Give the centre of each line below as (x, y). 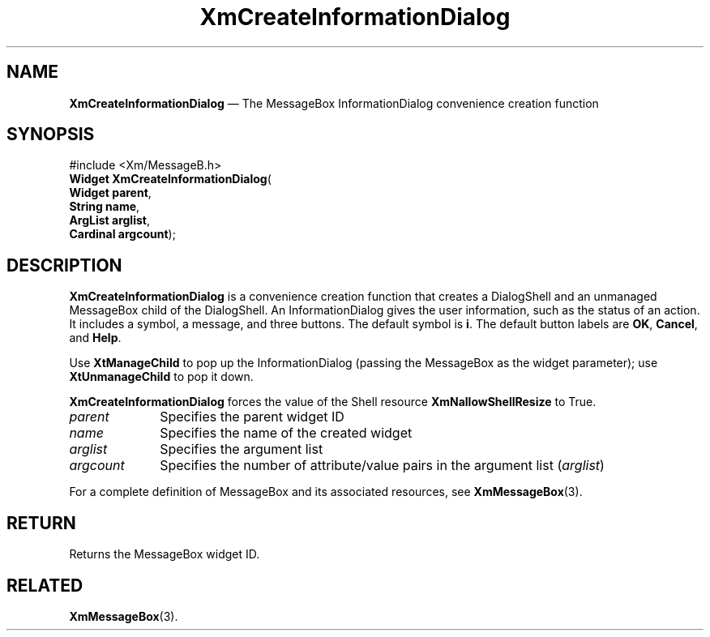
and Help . (95, 338)
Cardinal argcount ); (122, 234)
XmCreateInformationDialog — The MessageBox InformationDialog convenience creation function (334, 103)
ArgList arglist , (109, 220)
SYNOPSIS (51, 135)
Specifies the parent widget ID (252, 417)
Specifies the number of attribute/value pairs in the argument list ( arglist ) (382, 466)
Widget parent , (110, 193)
